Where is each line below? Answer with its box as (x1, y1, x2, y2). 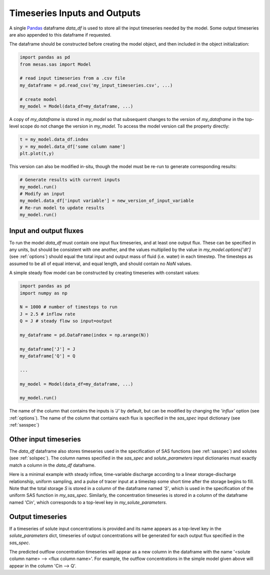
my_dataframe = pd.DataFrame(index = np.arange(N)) (19, 332, 149, 337)
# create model (19, 96, 57, 102)
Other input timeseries (9, 435, 81, 443)
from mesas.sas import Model (19, 61, 91, 67)
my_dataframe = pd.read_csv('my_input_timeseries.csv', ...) (19, 82, 173, 88)
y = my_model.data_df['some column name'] (19, 143, 125, 149)
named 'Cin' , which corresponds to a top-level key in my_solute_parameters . (9, 499, 167, 505)
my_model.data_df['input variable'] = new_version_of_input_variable (19, 198, 194, 203)
